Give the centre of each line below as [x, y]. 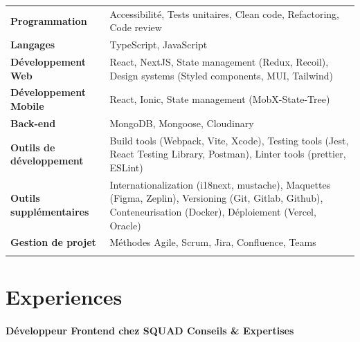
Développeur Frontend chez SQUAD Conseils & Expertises [150, 330]
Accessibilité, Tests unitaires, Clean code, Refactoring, [225, 13]
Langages [33, 45]
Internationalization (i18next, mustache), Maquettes [220, 184]
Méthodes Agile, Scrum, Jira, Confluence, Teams [213, 242]
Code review [136, 27]
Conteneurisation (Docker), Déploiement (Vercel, [213, 211]
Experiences [64, 296]
